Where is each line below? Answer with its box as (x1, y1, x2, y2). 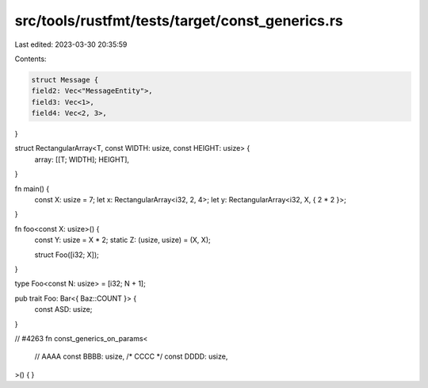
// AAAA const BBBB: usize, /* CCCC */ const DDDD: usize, (34, 352, 228, 361)
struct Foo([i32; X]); (34, 250, 99, 259)
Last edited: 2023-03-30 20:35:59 (14, 40, 128, 49)
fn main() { (14, 183, 50, 194)
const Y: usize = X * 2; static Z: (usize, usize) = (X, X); (34, 235, 211, 245)
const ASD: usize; (34, 305, 93, 314)
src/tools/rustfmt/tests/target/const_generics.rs (14, 12, 344, 29)
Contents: (14, 54, 47, 63)
